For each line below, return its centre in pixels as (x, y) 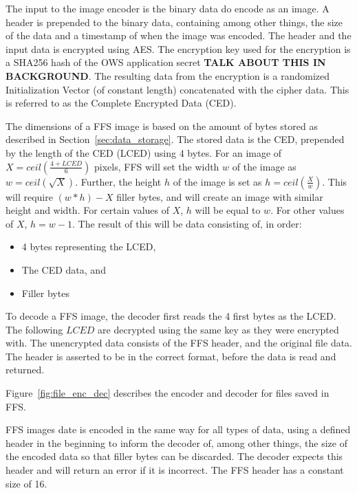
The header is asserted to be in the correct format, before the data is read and (171, 356)
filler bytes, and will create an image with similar (220, 196)
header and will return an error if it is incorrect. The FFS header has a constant (175, 470)
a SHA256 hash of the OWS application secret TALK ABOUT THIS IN (166, 62)
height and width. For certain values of (87, 210)
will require (29, 196)
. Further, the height (118, 181)
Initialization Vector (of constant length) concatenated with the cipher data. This (177, 89)
